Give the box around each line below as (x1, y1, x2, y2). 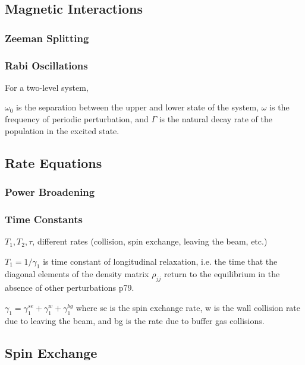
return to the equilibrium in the (163, 268, 280, 280)
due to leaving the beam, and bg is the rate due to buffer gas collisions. (5, 314, 265, 326)
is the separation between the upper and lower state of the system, (16, 101, 259, 113)
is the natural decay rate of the (159, 113, 272, 125)
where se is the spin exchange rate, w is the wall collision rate (76, 301, 301, 313)
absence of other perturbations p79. (5, 281, 134, 294)
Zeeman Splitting (5, 30, 89, 45)
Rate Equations (5, 153, 102, 172)
